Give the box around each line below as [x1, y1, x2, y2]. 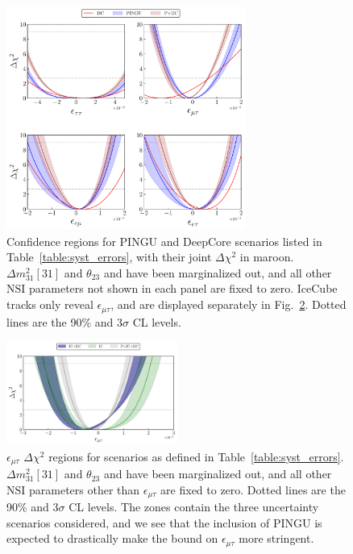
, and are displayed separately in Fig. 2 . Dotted [110, 296, 347, 313]
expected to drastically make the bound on [6, 530, 218, 547]
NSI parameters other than [6, 481, 140, 498]
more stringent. [239, 530, 314, 547]
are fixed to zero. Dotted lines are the [160, 481, 346, 498]
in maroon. [239, 248, 294, 265]
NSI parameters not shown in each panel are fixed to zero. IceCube [6, 280, 338, 297]
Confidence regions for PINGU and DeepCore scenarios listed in [6, 232, 322, 249]
